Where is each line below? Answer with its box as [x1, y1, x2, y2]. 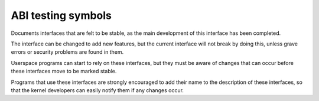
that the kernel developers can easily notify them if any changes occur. [11, 86, 184, 94]
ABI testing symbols [11, 9, 112, 22]
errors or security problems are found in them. [11, 48, 124, 56]
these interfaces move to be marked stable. [11, 68, 117, 75]
